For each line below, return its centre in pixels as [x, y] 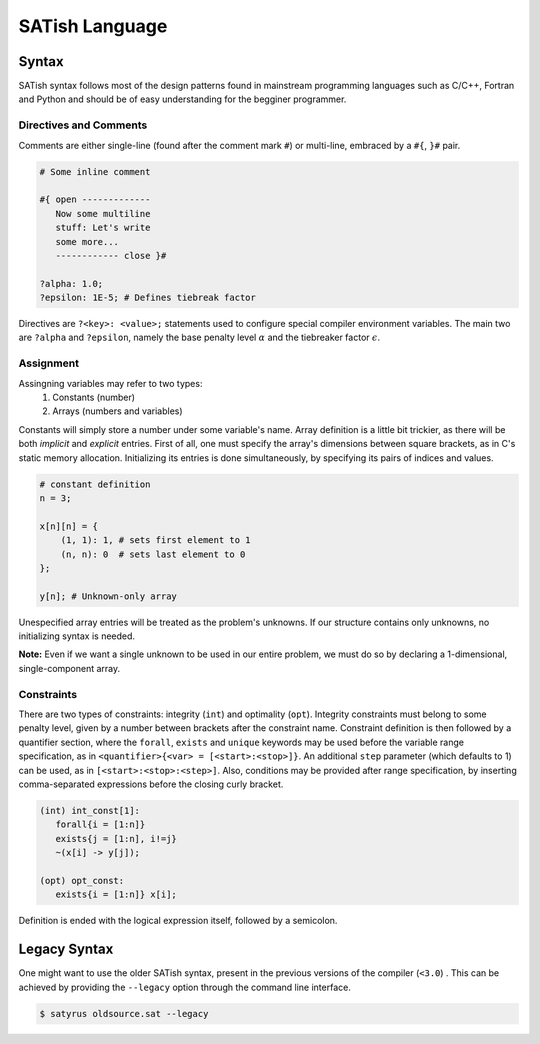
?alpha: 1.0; [71, 283]
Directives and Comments [83, 125]
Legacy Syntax [66, 949]
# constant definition [95, 484]
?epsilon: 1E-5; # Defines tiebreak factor [148, 298]
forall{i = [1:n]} [100, 824]
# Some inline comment [95, 171]
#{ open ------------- [95, 199]
